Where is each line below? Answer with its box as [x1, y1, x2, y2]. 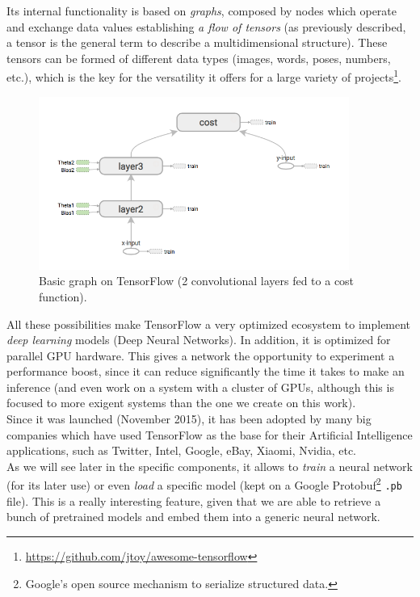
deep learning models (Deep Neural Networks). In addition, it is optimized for [6, 331, 391, 348]
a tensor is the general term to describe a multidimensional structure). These [6, 34, 388, 51]
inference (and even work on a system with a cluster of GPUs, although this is [6, 378, 394, 395]
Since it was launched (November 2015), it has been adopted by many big [6, 410, 372, 427]
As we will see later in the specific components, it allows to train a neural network [6, 457, 413, 474]
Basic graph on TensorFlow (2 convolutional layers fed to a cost [39, 272, 355, 289]
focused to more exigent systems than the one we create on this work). [6, 394, 356, 411]
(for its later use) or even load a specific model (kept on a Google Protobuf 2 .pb [6, 474, 402, 494]
